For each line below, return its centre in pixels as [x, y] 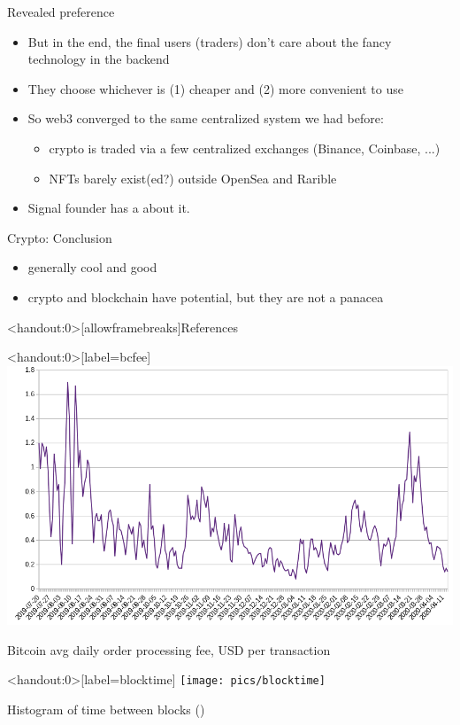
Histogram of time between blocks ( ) [106, 709]
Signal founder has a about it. [109, 208]
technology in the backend [99, 59]
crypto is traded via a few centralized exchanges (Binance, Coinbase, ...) [245, 148]
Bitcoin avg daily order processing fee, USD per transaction [169, 649]
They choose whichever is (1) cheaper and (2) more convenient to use [215, 88]
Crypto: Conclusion [60, 237]
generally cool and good [92, 267]
